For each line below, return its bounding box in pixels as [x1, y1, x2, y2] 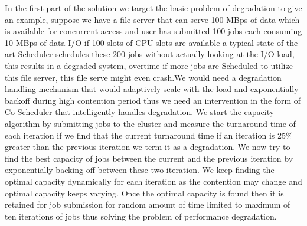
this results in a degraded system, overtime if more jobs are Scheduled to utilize [5, 59, 293, 71]
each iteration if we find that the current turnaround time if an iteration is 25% [5, 129, 293, 141]
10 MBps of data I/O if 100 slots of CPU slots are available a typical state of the [5, 36, 298, 48]
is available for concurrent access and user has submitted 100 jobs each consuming [5, 25, 302, 37]
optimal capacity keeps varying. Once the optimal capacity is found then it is [5, 186, 284, 199]
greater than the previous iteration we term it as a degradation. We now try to [5, 140, 290, 153]
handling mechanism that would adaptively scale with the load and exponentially [5, 83, 299, 95]
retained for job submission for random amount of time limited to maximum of [5, 198, 290, 211]
